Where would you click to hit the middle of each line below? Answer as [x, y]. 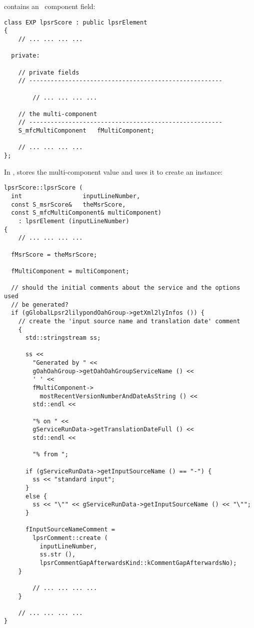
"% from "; [50, 455]
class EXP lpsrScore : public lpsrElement [76, 22]
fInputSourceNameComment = [70, 530]
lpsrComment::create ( [70, 538]
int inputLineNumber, [76, 196]
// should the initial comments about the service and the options [126, 288]
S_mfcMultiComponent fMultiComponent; [86, 131]
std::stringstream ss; [63, 338]
